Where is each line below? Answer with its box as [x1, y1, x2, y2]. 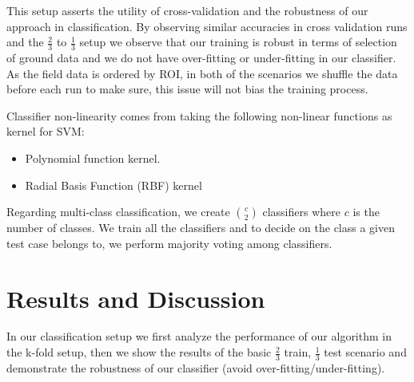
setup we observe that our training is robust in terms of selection [79, 33, 397, 50]
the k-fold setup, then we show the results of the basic [6, 344, 272, 360]
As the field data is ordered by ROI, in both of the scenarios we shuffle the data [6, 65, 398, 81]
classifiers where [262, 203, 340, 220]
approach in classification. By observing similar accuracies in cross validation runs [6, 18, 408, 34]
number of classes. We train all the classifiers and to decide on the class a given [6, 219, 396, 236]
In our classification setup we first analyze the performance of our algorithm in [6, 328, 392, 345]
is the [352, 203, 380, 220]
